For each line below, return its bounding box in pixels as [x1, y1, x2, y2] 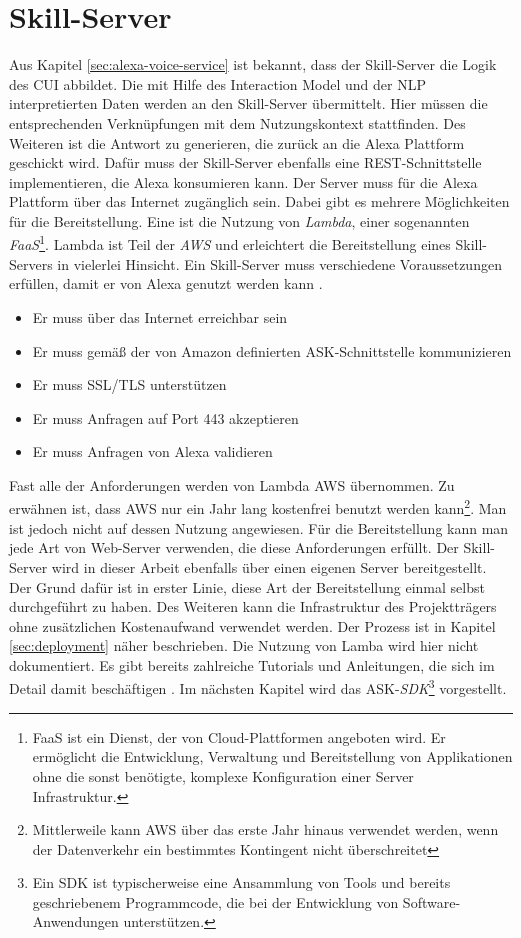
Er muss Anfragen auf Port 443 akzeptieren [32, 407, 299, 428]
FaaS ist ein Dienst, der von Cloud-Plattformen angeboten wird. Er [32, 726, 446, 747]
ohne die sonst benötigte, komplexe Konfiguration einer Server [32, 765, 414, 786]
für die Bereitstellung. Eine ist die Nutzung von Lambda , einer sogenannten [9, 210, 470, 231]
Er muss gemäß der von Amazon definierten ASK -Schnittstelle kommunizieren [32, 340, 512, 361]
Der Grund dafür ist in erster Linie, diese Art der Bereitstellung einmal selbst [9, 576, 485, 597]
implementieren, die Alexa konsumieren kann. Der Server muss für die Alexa [9, 171, 478, 192]
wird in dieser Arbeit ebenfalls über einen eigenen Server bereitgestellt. [51, 556, 487, 577]
